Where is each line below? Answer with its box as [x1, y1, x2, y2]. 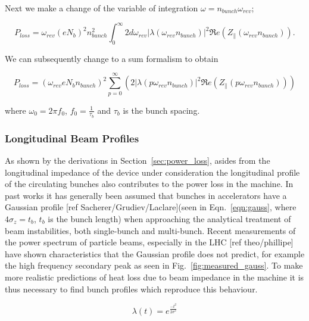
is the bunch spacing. [123, 104, 200, 116]
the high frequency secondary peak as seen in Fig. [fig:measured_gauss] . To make [5, 259, 303, 272]
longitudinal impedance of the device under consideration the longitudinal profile [5, 166, 300, 178]
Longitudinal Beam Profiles [5, 130, 139, 145]
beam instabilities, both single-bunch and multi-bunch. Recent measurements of [5, 224, 296, 236]
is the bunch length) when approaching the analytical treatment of [48, 213, 291, 225]
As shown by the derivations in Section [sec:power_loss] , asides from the [5, 154, 270, 167]
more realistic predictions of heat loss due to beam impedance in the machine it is [5, 271, 304, 283]
